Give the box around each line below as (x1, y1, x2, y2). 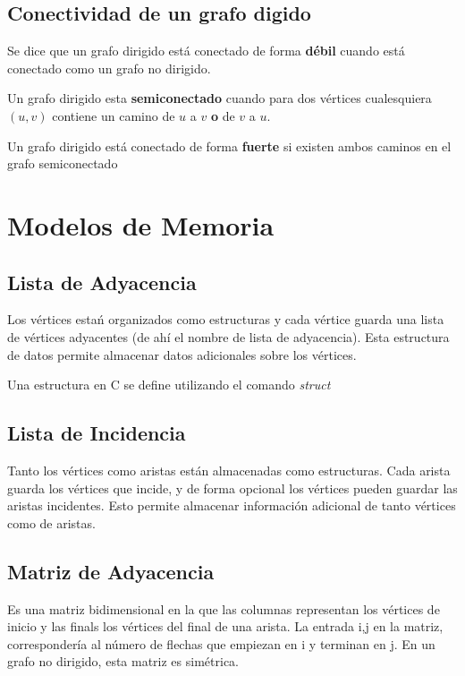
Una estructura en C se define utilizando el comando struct (7, 375, 331, 394)
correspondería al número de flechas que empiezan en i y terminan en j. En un (7, 634, 435, 653)
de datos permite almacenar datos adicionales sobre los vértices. (7, 345, 357, 364)
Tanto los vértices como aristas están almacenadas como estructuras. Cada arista (7, 460, 451, 479)
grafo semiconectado (7, 154, 118, 173)
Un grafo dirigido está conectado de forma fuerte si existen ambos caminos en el (7, 136, 452, 155)
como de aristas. (7, 513, 96, 532)
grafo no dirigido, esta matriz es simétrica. (7, 652, 239, 671)
